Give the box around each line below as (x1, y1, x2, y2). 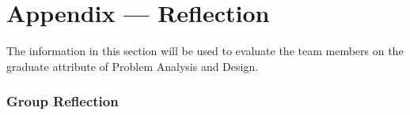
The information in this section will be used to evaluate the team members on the (6, 43, 404, 59)
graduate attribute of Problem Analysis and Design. (6, 57, 259, 74)
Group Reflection (6, 91, 119, 111)
